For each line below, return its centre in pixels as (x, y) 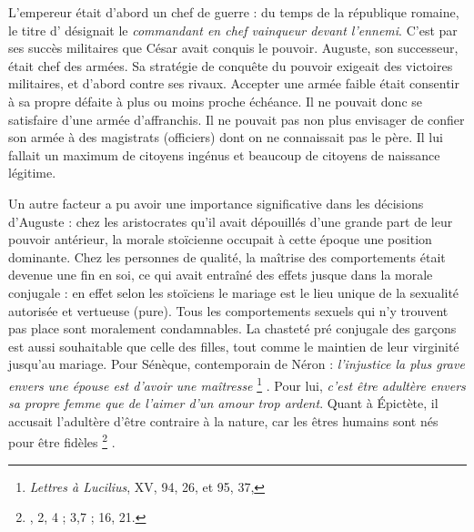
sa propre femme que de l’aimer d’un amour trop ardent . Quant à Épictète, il (223, 403)
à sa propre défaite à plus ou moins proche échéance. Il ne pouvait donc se (215, 101)
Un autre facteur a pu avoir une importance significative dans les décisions (216, 203)
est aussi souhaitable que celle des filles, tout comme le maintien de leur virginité (234, 346)
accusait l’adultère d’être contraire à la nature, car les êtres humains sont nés (223, 420)
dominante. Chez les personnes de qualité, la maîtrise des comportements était (227, 256)
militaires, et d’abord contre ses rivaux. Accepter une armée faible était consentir (234, 83)
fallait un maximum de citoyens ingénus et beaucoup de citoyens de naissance (224, 154)
